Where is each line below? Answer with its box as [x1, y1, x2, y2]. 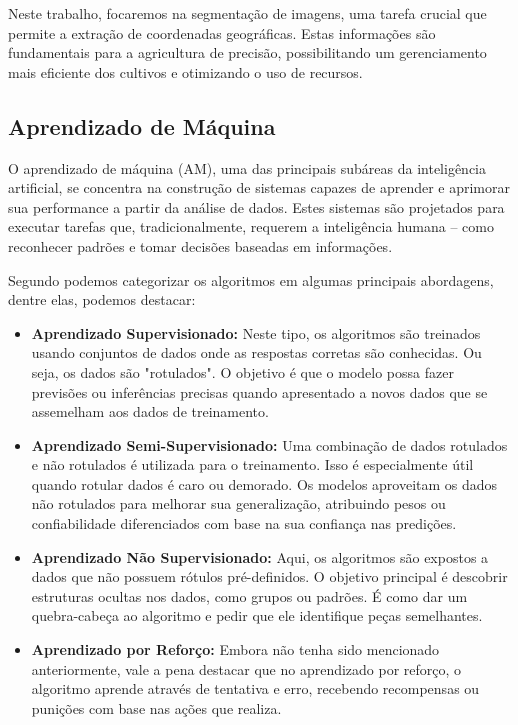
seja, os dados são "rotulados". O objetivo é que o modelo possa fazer [31, 361, 454, 382]
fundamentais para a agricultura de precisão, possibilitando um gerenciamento [8, 42, 487, 63]
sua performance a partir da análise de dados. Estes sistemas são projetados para [8, 196, 505, 217]
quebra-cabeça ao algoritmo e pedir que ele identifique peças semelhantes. [31, 605, 483, 626]
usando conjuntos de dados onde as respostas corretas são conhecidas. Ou [31, 342, 482, 363]
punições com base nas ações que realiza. [31, 697, 282, 718]
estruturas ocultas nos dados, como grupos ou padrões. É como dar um [31, 585, 468, 606]
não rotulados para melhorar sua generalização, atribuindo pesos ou [31, 493, 446, 514]
